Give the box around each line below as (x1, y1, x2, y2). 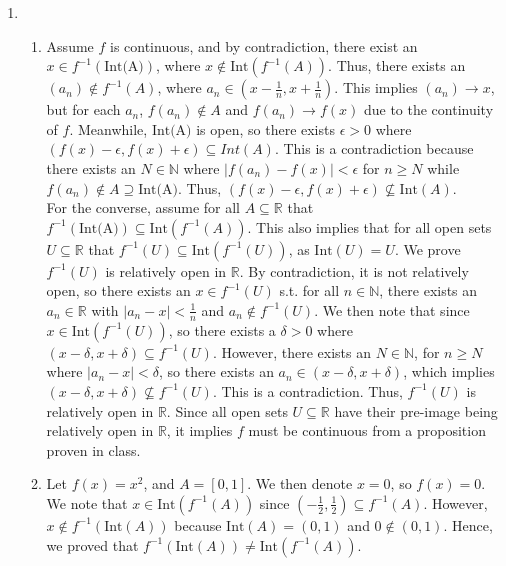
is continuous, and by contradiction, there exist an (109, 35, 418, 56)
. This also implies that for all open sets (247, 216, 492, 237)
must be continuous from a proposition (248, 420, 486, 441)
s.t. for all (279, 280, 340, 301)
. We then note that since (314, 299, 470, 320)
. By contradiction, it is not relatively (239, 260, 469, 281)
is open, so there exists (196, 118, 335, 139)
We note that (46, 492, 128, 513)
